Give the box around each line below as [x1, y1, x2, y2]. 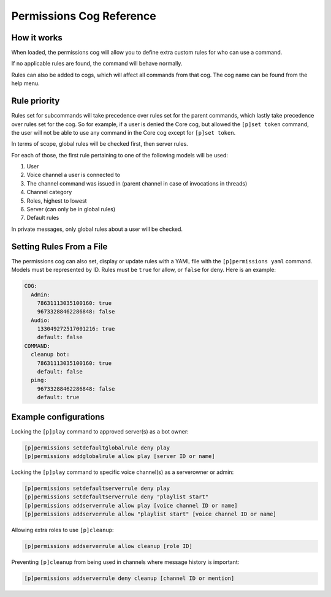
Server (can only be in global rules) [26, 206, 116, 213]
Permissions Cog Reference [11, 9, 156, 23]
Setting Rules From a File [11, 241, 108, 252]
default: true [37, 394, 80, 401]
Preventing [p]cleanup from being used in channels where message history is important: [11, 558, 240, 566]
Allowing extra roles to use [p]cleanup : [11, 527, 114, 534]
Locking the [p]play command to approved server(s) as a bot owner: [11, 427, 189, 435]
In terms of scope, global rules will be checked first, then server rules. [11, 140, 188, 148]
